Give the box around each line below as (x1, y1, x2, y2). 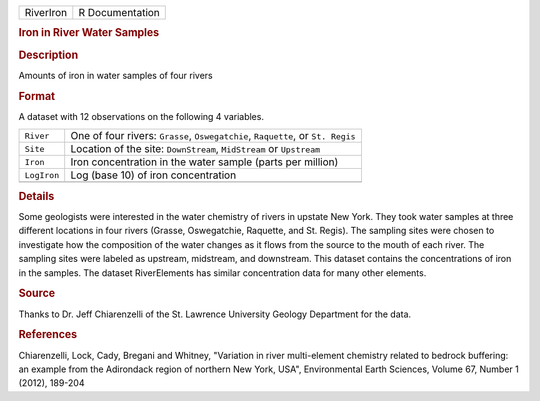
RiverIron (24, 6, 68, 19)
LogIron (24, 170, 60, 180)
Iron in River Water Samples (18, 26, 160, 40)
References (18, 328, 78, 342)
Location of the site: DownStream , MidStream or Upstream (70, 142, 321, 156)
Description (18, 48, 79, 62)
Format (18, 89, 55, 103)
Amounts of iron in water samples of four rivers (18, 69, 214, 81)
